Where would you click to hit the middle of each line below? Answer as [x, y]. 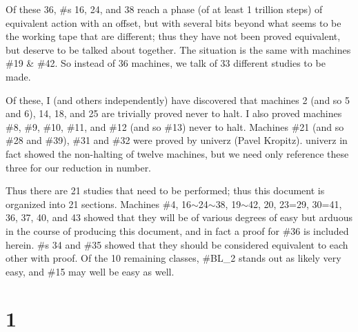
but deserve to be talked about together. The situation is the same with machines [178, 49]
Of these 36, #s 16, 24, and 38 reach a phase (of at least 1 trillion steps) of [164, 9]
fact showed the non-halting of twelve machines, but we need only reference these [177, 153]
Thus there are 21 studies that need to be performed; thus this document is [165, 190]
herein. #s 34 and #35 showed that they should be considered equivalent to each [177, 244]
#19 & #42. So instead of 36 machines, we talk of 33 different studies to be [166, 63]
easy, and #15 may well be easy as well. [90, 271]
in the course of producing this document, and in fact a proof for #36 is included [177, 230]
